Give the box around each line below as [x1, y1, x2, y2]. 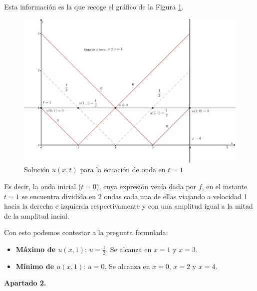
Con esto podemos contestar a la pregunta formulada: [4, 227, 168, 238]
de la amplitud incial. [4, 210, 69, 221]
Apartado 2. [4, 278, 46, 288]
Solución [24, 164, 50, 175]
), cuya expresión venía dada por [96, 181, 197, 191]
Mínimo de [15, 261, 54, 271]
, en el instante [202, 181, 248, 191]
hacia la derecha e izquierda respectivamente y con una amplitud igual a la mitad [4, 201, 253, 211]
